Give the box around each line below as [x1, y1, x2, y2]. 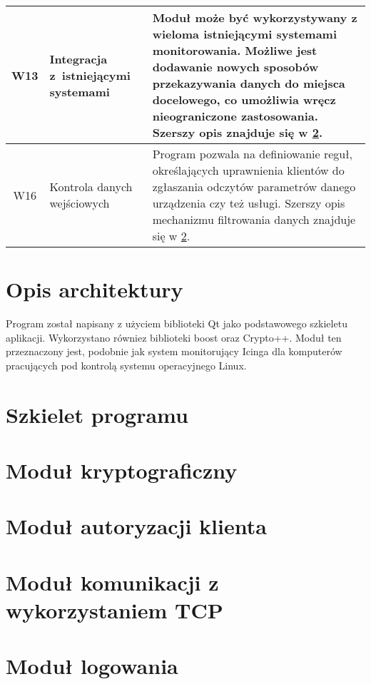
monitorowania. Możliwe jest [152, 42, 317, 58]
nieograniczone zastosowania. [152, 108, 318, 124]
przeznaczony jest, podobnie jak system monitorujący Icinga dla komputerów [6, 344, 342, 359]
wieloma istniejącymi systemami [152, 26, 337, 42]
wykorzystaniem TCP [6, 596, 223, 624]
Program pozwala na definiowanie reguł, [152, 146, 353, 162]
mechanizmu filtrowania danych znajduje [152, 211, 356, 228]
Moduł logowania [6, 651, 178, 680]
